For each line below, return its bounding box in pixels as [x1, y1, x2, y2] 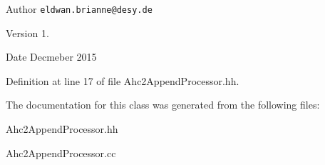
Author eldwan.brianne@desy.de [6, 1, 153, 16]
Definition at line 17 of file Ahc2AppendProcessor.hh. [6, 73, 239, 88]
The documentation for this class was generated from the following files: [6, 97, 320, 112]
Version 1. [6, 25, 49, 40]
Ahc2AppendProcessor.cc [6, 145, 116, 160]
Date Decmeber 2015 [6, 49, 97, 64]
